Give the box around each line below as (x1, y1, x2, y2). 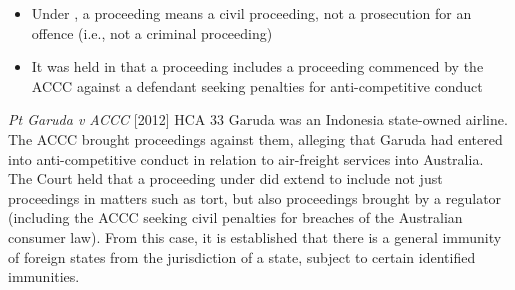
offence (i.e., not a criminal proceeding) (31, 22, 273, 43)
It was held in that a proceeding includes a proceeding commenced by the (31, 56, 484, 77)
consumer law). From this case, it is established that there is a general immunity (8, 226, 502, 247)
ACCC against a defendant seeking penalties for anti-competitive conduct (31, 75, 483, 96)
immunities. (8, 266, 80, 287)
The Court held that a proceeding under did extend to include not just (8, 168, 443, 189)
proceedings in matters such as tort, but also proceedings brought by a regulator (8, 187, 502, 208)
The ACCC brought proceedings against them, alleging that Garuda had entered (8, 128, 503, 149)
